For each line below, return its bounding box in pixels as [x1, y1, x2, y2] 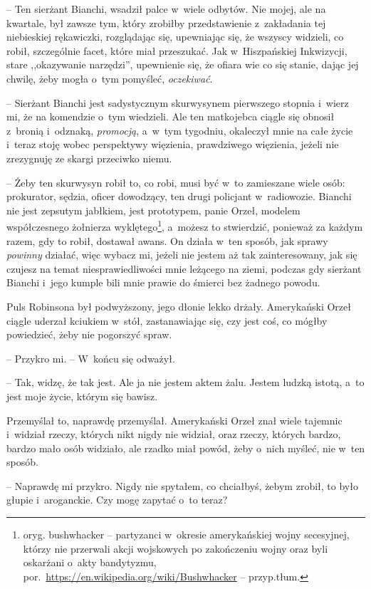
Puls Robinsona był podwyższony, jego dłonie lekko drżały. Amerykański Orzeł [6, 298, 351, 313]
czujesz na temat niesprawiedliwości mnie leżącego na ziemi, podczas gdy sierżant [6, 261, 362, 276]
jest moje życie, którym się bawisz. [6, 388, 158, 403]
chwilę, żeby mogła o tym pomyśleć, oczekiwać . [6, 71, 213, 85]
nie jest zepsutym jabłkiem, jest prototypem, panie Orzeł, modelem [6, 202, 301, 217]
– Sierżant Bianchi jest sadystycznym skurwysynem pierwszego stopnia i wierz [6, 95, 349, 110]
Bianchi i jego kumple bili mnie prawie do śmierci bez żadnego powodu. [6, 275, 320, 290]
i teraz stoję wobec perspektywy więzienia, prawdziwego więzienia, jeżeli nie [6, 137, 339, 152]
